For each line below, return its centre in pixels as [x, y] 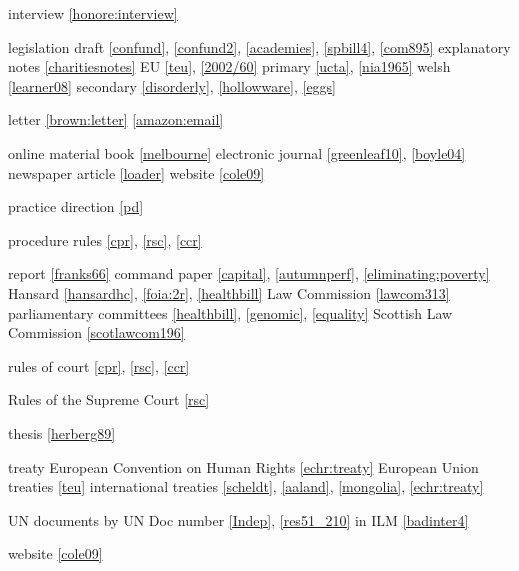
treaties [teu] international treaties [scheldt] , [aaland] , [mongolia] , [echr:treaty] [246, 486]
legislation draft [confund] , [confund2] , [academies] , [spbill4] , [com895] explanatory [259, 46]
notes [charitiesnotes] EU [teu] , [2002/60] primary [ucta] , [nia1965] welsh [229, 66]
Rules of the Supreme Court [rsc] [109, 399]
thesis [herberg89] [62, 432]
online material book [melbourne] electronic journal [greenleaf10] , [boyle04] [237, 152]
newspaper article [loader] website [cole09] [136, 172]
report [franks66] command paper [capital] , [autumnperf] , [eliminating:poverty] [249, 273]
